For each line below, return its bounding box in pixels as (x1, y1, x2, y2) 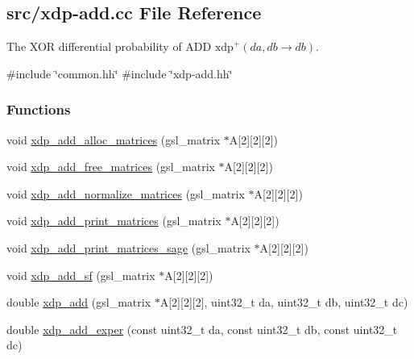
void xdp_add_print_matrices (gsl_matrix (6, 212, 221, 229)
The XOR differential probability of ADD (6, 38, 212, 55)
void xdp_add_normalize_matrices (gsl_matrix (6, 185, 245, 202)
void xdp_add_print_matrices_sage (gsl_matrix (6, 239, 250, 256)
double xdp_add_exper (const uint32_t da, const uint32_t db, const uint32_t (6, 320, 398, 337)
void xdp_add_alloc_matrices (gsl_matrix (6, 131, 221, 148)
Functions (6, 99, 71, 119)
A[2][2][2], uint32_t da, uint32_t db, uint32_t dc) (159, 294, 408, 311)
